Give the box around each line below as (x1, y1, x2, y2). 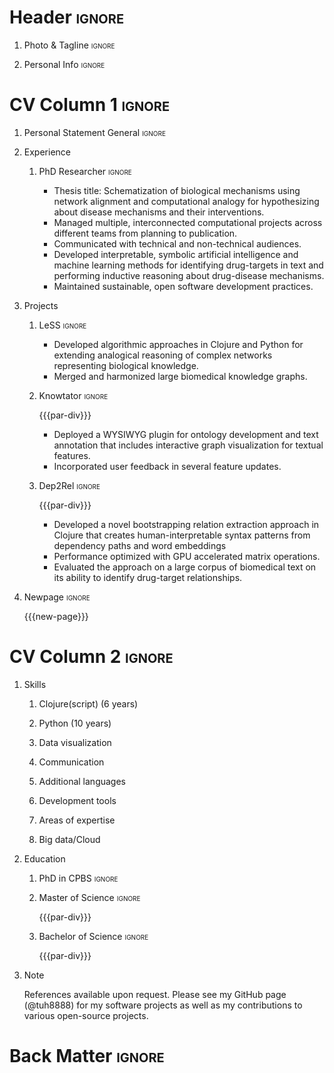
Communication (38, 756, 105, 768)
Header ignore (9, 6, 125, 29)
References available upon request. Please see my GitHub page (23, 988, 287, 1000)
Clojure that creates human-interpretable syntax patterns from (53, 529, 311, 541)
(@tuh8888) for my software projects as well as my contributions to (23, 999, 303, 1011)
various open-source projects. (23, 1009, 149, 1021)
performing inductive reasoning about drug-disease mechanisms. (53, 269, 325, 281)
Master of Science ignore (38, 891, 141, 903)
